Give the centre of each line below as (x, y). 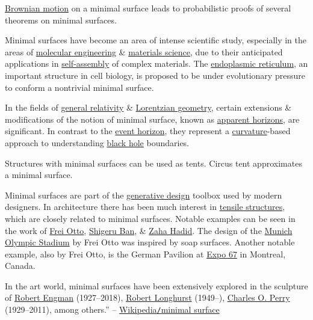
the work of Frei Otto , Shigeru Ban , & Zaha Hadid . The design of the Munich (149, 230)
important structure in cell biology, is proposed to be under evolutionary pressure (155, 75)
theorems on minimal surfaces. (61, 20)
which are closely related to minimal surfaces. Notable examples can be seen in (150, 218)
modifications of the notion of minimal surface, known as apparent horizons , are (152, 119)
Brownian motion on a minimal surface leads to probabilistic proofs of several (148, 8)
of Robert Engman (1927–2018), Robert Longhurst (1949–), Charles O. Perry (147, 297)
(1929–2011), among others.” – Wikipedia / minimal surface (112, 309)
